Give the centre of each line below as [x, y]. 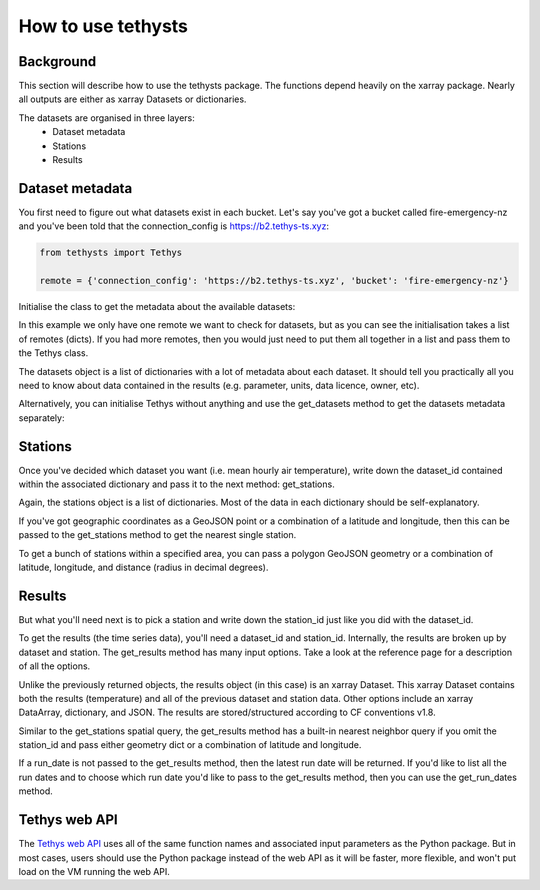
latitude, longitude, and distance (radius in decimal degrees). [143, 567]
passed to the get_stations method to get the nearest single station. [157, 535]
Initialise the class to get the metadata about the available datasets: [157, 307]
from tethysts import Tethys [111, 253]
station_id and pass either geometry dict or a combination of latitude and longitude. [190, 745]
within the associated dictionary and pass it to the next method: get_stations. [176, 484]
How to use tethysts [103, 26]
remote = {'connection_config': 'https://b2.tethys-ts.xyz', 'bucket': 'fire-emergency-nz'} [274, 281]
